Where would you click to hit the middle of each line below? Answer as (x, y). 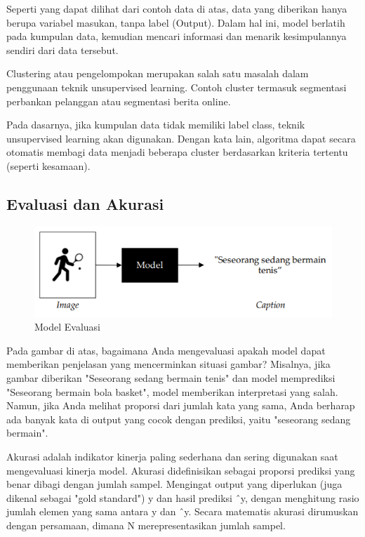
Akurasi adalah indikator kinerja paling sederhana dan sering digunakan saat (172, 457)
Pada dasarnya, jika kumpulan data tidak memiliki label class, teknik (156, 125)
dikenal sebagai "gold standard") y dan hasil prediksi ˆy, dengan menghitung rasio (183, 497)
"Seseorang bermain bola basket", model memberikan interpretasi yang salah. (172, 391)
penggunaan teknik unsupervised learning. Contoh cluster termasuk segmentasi (177, 87)
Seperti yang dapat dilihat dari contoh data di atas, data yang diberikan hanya (177, 8)
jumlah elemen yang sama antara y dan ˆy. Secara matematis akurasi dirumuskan (182, 511)
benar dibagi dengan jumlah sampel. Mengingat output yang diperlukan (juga (174, 484)
